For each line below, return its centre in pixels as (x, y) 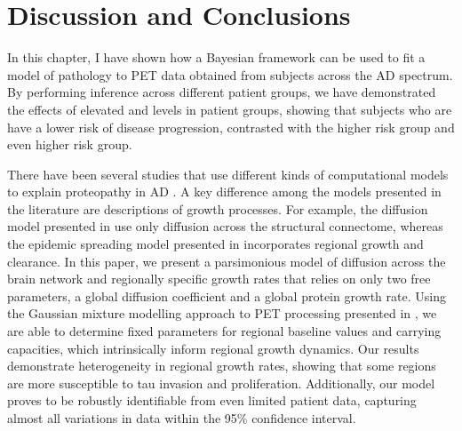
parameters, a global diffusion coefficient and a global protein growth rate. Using (227, 295)
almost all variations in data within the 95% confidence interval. (182, 418)
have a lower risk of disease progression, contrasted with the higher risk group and (231, 127)
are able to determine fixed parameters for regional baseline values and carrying (224, 331)
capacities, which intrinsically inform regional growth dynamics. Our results (213, 348)
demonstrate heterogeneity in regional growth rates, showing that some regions (222, 366)
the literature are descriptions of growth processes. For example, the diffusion (218, 208)
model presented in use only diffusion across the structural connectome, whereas (225, 226)
